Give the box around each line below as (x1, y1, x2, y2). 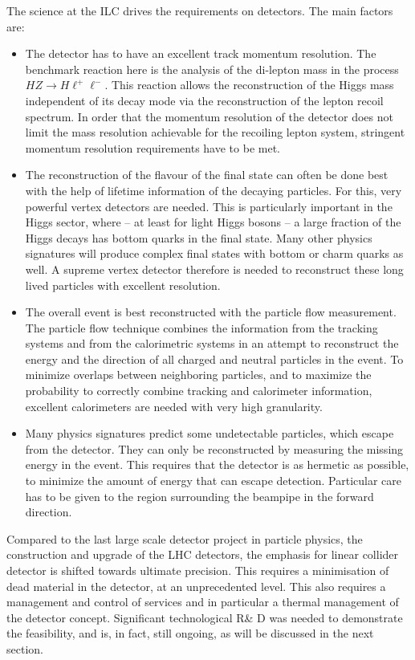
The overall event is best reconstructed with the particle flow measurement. (25, 304, 397, 320)
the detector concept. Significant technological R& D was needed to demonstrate (6, 609, 403, 625)
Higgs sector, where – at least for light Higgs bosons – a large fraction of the (25, 214, 401, 230)
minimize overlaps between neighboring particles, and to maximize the (25, 366, 372, 383)
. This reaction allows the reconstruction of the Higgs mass (104, 76, 394, 93)
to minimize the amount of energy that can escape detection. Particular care (25, 472, 402, 489)
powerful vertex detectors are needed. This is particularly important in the (25, 198, 393, 214)
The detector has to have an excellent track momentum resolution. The (25, 45, 376, 62)
